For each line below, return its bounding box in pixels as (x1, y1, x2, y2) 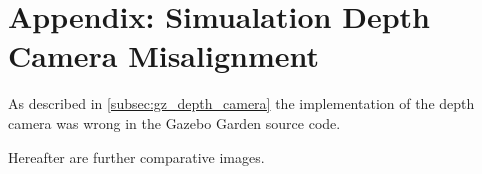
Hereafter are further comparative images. (8, 146, 265, 167)
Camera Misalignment (8, 35, 319, 76)
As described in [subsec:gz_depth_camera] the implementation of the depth (8, 93, 475, 114)
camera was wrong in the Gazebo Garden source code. (8, 112, 341, 133)
